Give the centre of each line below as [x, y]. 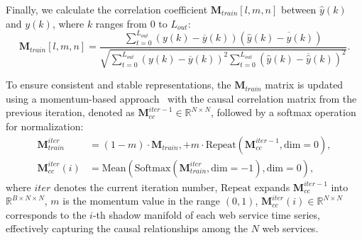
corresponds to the [46, 214]
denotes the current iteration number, [136, 187]
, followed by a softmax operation [284, 112]
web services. [290, 228]
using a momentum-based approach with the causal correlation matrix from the [181, 98]
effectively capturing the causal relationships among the [127, 228]
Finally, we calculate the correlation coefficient [107, 9]
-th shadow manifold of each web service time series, [206, 214]
